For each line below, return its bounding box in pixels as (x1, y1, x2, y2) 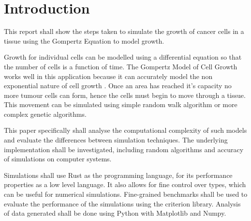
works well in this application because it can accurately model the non (4, 71, 213, 81)
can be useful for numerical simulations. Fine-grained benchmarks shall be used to (4, 189, 248, 199)
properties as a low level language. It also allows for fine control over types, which (4, 179, 246, 189)
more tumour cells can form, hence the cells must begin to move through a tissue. (4, 90, 246, 100)
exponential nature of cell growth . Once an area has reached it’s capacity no (4, 80, 232, 91)
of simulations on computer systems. (4, 154, 112, 164)
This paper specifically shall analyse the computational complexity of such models (4, 125, 247, 135)
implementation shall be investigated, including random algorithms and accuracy (4, 144, 244, 154)
